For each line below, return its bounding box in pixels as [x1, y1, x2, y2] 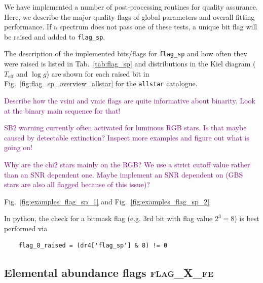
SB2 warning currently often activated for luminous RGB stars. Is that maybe [4, 122, 247, 133]
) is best [234, 213, 259, 224]
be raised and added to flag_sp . [4, 31, 105, 42]
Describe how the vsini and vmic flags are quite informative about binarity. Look [4, 95, 255, 105]
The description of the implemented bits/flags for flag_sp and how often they [4, 48, 247, 59]
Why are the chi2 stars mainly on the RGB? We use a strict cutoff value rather [4, 159, 250, 169]
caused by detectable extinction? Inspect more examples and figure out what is [4, 132, 249, 143]
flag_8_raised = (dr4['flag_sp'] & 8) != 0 [18, 242, 168, 250]
